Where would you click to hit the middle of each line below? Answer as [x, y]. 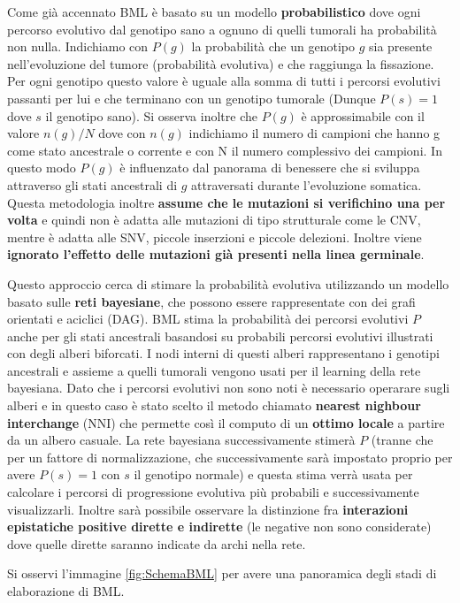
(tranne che [402, 440]
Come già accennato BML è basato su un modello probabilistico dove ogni [214, 11]
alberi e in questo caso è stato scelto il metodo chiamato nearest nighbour [214, 405]
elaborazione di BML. [66, 591]
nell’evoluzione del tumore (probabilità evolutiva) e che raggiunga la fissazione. [221, 63]
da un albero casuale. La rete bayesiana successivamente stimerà [181, 440]
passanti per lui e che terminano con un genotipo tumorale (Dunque [192, 98]
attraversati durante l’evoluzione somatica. [307, 184]
